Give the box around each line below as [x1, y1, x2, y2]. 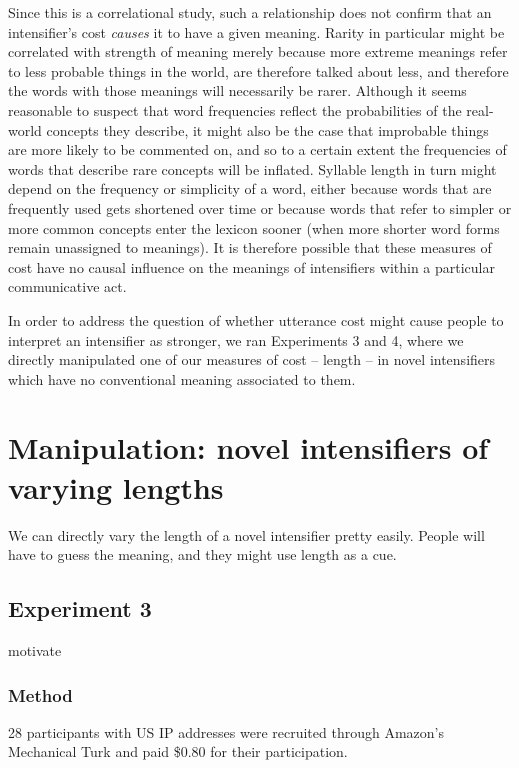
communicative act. [8, 276, 127, 297]
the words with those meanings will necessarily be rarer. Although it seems [8, 80, 467, 101]
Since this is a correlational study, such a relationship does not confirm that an [8, 2, 492, 22]
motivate [8, 639, 62, 660]
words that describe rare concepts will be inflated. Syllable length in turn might [8, 158, 497, 179]
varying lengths [8, 466, 224, 507]
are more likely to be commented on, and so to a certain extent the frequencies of [8, 139, 507, 160]
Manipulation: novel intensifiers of [8, 427, 489, 468]
